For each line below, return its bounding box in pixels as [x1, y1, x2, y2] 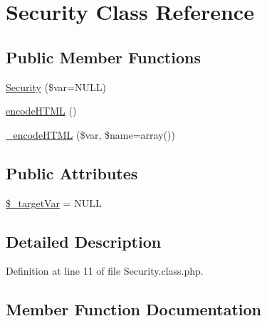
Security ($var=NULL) [6, 79, 106, 94]
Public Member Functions [6, 46, 201, 68]
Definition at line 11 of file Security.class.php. [6, 263, 204, 278]
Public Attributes [6, 162, 138, 184]
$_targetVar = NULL [6, 195, 102, 210]
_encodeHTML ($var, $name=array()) [6, 127, 175, 142]
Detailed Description [6, 230, 162, 252]
